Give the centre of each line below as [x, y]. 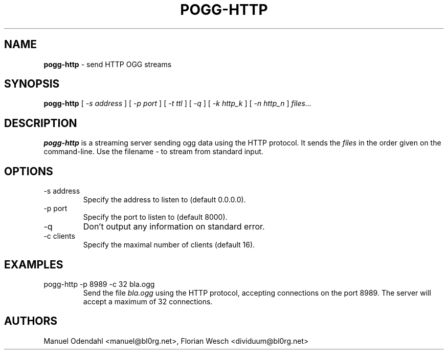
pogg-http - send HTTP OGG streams [108, 64]
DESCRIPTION [41, 123]
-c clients [59, 236]
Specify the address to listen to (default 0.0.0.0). [164, 200]
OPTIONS [29, 171]
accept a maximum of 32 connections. [148, 301]
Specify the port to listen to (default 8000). [155, 217]
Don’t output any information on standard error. [174, 227]
